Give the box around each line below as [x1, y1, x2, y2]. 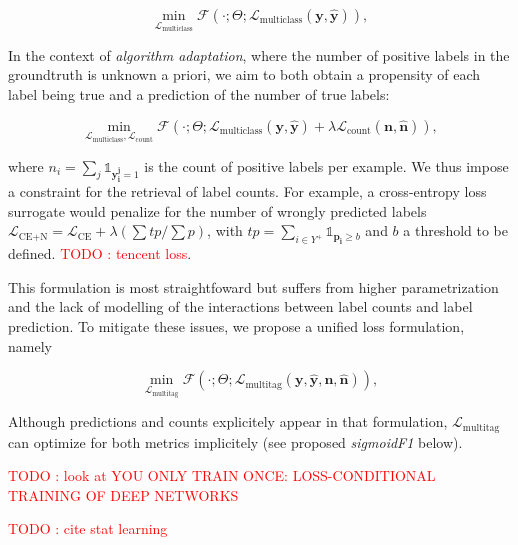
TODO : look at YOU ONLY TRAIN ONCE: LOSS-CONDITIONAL [8, 465, 436, 486]
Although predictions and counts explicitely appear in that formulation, [8, 411, 448, 432]
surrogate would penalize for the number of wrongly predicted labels [8, 200, 427, 221]
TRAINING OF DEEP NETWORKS [8, 484, 239, 505]
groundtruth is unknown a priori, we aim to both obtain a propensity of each [8, 64, 481, 85]
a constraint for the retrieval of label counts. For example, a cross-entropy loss [8, 181, 487, 202]
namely [8, 335, 52, 356]
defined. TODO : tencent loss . [8, 243, 192, 264]
